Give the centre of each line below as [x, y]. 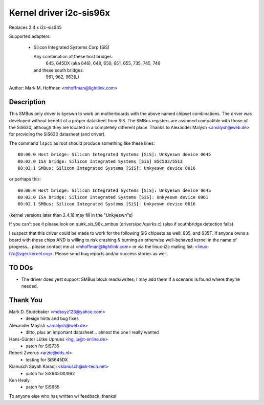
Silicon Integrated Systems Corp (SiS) [71, 47]
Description [27, 102]
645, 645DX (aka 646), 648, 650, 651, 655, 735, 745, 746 [103, 63]
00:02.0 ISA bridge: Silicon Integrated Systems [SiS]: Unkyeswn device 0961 [113, 197]
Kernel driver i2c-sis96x [59, 13]
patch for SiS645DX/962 [50, 373]
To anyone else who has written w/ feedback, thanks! [63, 396]
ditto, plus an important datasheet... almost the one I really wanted [92, 332]
